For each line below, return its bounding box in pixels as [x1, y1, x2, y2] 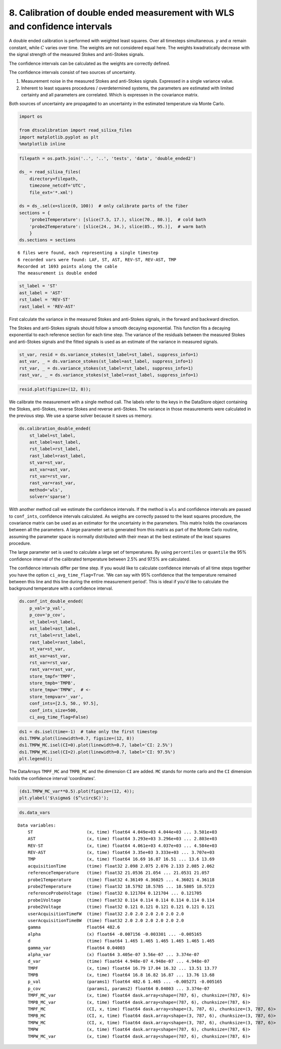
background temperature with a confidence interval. [9, 585, 114, 591]
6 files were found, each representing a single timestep [17, 250, 159, 255]
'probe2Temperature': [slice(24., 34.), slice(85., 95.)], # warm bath [29, 224, 206, 229]
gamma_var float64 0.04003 [27, 945, 126, 951]
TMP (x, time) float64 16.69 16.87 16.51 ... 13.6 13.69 [27, 856, 215, 862]
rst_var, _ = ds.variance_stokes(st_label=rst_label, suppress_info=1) [19, 365, 194, 371]
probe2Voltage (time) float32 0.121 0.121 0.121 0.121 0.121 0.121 [27, 904, 215, 910]
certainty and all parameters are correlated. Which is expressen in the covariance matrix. [21, 92, 199, 98]
